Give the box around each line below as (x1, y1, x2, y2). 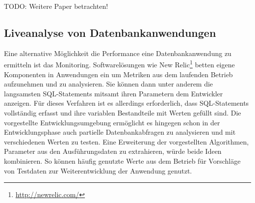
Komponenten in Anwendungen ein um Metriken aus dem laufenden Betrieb (4, 69, 233, 79)
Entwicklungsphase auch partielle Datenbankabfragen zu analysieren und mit (4, 127, 236, 137)
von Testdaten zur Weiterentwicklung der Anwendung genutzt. (4, 165, 192, 175)
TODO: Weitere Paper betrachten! (4, 1, 108, 11)
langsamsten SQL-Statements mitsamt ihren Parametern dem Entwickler (4, 88, 223, 98)
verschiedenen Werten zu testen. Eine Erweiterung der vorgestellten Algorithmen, (4, 136, 249, 146)
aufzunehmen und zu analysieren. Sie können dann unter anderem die (4, 79, 213, 89)
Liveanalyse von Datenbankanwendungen (4, 25, 216, 40)
